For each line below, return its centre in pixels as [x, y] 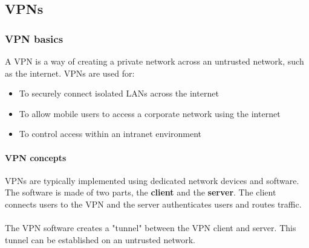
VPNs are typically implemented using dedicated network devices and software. [152, 180]
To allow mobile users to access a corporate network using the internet [150, 113]
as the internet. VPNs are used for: [70, 73]
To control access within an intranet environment [110, 134]
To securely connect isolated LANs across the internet [119, 93]
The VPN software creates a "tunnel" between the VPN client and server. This [151, 228]
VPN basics [34, 38]
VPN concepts [36, 157]
